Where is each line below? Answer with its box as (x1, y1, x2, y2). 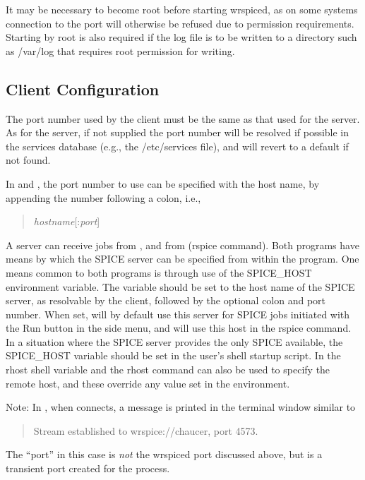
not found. (6, 152, 51, 167)
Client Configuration (6, 78, 160, 100)
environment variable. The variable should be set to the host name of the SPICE (6, 279, 355, 294)
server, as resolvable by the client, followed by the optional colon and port (6, 293, 326, 308)
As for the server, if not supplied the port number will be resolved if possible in (6, 125, 349, 140)
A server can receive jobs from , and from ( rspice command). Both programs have (6, 237, 359, 252)
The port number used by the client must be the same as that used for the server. (6, 111, 360, 126)
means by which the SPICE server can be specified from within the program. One (6, 251, 359, 266)
